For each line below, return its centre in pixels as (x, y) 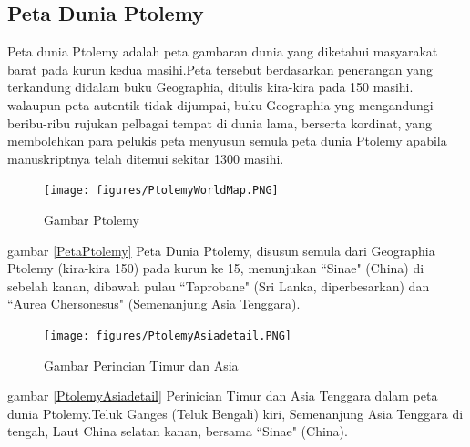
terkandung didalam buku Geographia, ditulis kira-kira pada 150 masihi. (210, 87)
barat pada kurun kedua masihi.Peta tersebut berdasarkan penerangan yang (220, 69)
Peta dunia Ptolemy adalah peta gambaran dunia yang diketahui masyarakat (223, 51)
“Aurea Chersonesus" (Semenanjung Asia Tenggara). (154, 304)
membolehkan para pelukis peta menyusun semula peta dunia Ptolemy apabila (227, 141)
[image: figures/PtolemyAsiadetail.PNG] (168, 335)
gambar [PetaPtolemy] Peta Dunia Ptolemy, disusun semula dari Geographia (221, 250)
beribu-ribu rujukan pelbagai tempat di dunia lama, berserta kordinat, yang (220, 122)
